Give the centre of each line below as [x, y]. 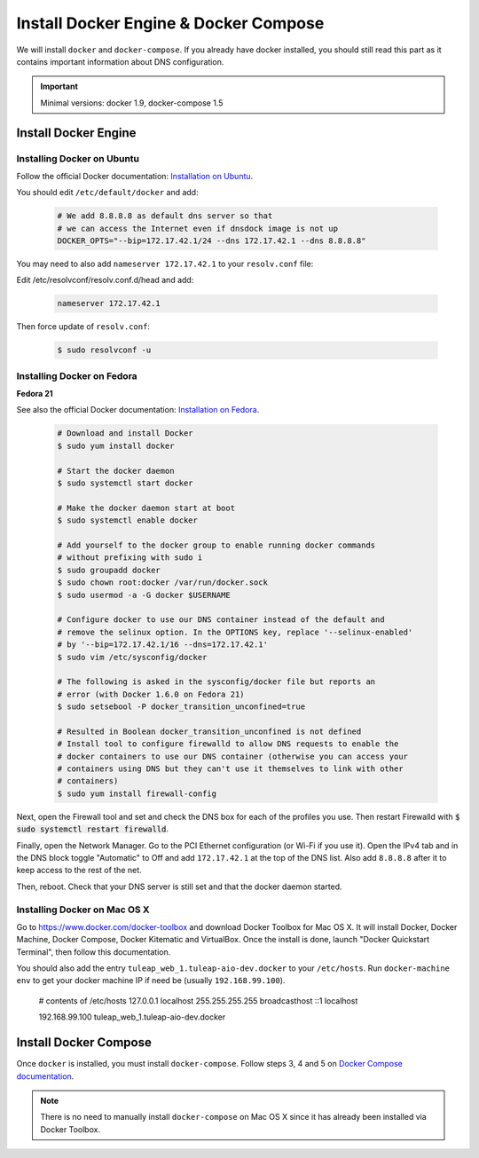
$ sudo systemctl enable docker [128, 520]
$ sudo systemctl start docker [126, 483]
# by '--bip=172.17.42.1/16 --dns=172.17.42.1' [162, 645]
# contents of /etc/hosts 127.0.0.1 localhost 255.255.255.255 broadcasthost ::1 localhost [198, 1000]
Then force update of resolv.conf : [83, 327]
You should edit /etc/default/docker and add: [107, 193]
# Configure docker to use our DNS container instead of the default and [221, 620]
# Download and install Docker [126, 433]
